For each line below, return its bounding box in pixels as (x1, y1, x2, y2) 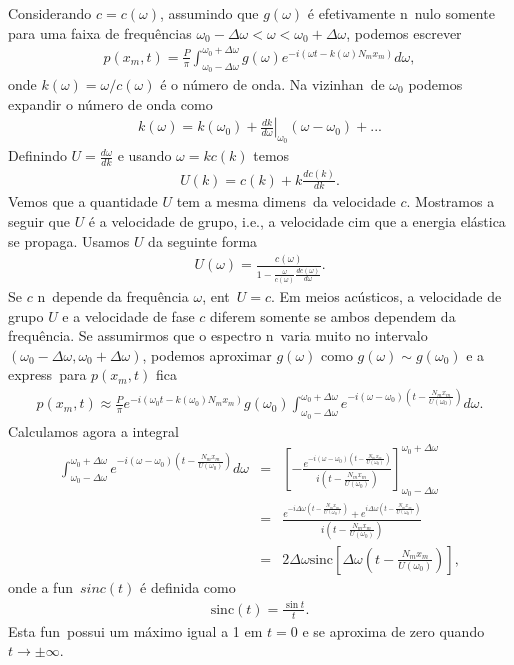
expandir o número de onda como (8, 93, 213, 114)
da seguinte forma (148, 230, 258, 251)
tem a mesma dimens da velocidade (176, 191, 396, 212)
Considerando (8, 3, 92, 23)
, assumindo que (160, 3, 259, 23)
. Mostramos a (406, 191, 495, 212)
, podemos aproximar (142, 344, 272, 365)
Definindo (8, 145, 67, 166)
